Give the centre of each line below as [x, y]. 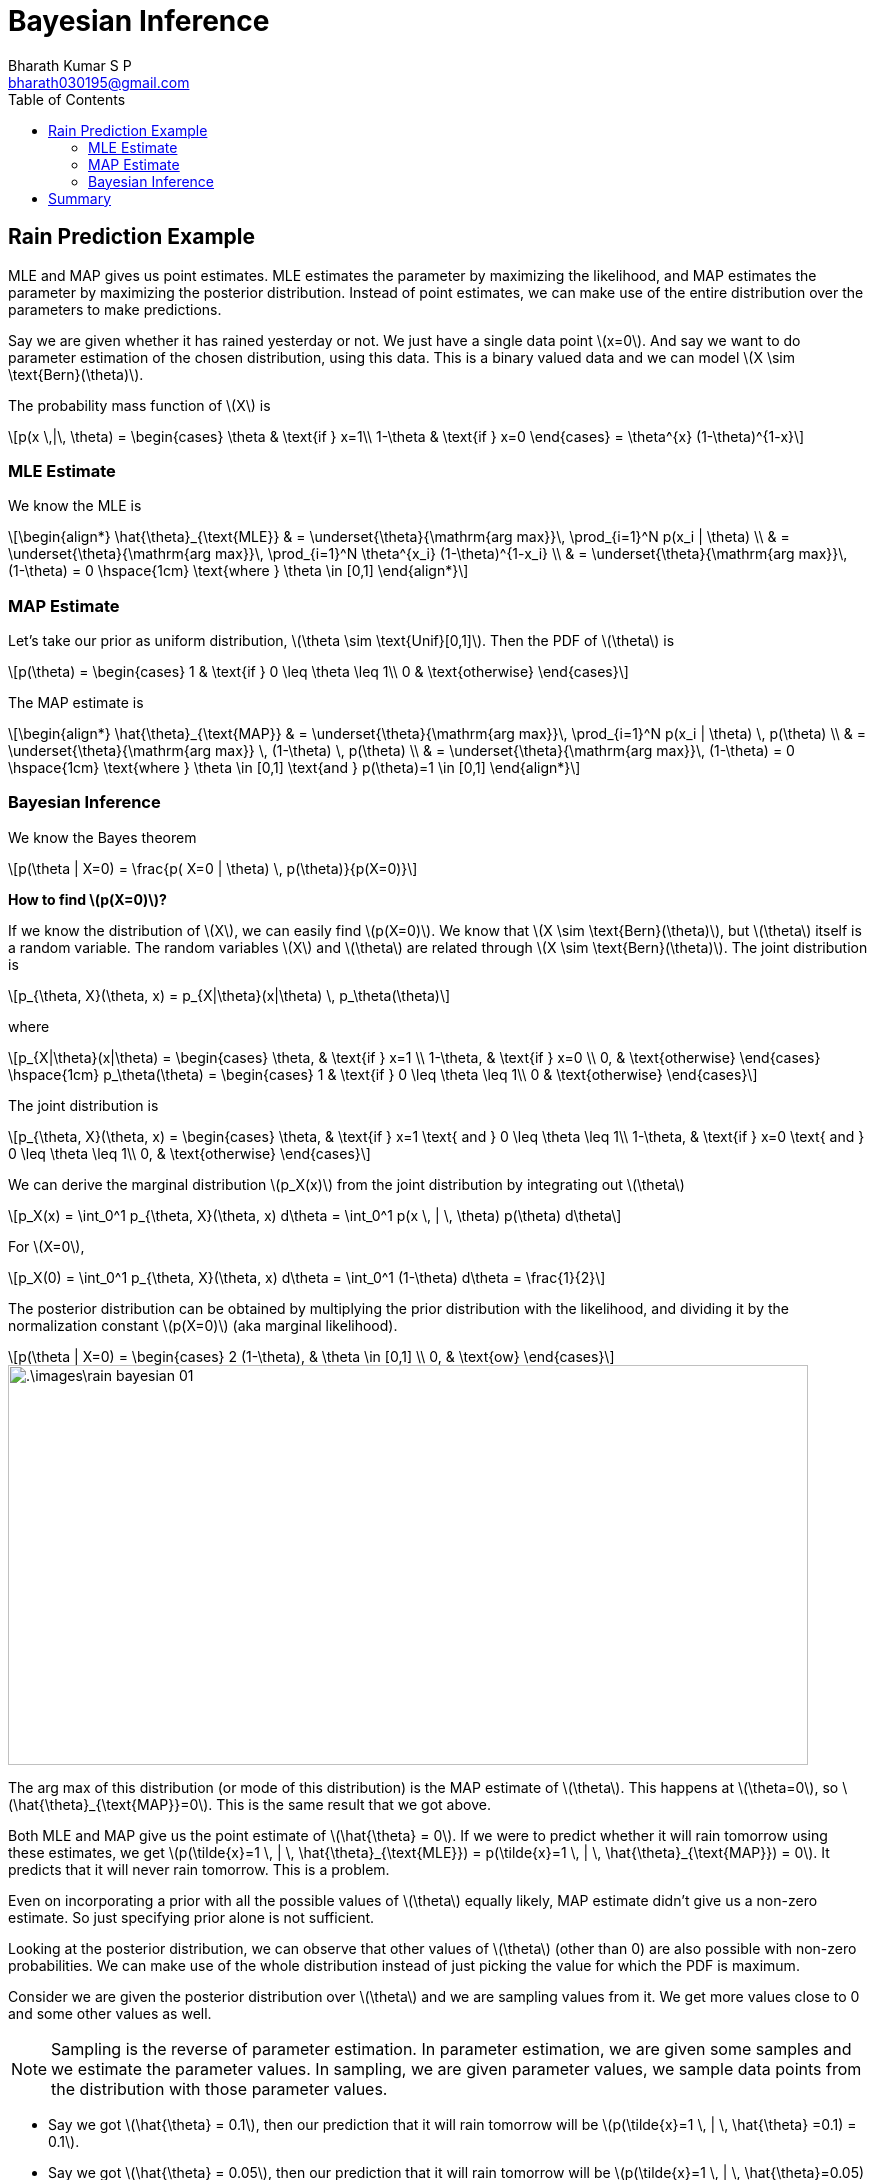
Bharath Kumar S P [70, 65]
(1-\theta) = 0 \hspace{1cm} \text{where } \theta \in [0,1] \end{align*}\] [238, 571]
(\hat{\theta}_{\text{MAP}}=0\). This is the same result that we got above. [249, 1804]
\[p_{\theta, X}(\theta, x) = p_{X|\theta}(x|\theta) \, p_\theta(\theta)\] [229, 995]
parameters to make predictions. [115, 309]
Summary [80, 198]
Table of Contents [67, 99]
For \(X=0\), [46, 1246]
